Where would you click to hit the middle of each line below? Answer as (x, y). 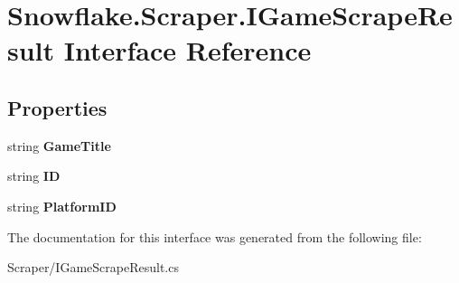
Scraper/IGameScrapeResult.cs (93, 267)
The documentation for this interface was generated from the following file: (215, 236)
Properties (57, 107)
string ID (34, 176)
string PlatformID (62, 206)
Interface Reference (187, 50)
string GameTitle (59, 145)
